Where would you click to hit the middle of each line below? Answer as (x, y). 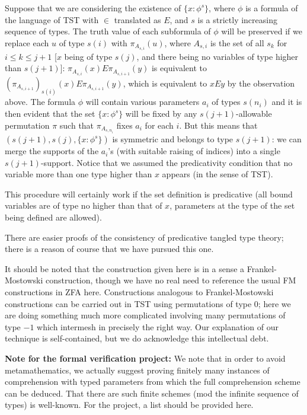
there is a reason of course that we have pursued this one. (109, 249)
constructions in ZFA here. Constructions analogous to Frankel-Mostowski (139, 292)
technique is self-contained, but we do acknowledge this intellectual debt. (137, 338)
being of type (88, 56)
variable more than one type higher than (79, 174)
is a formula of (272, 8)
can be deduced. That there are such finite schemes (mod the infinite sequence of (152, 393)
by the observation (261, 83)
